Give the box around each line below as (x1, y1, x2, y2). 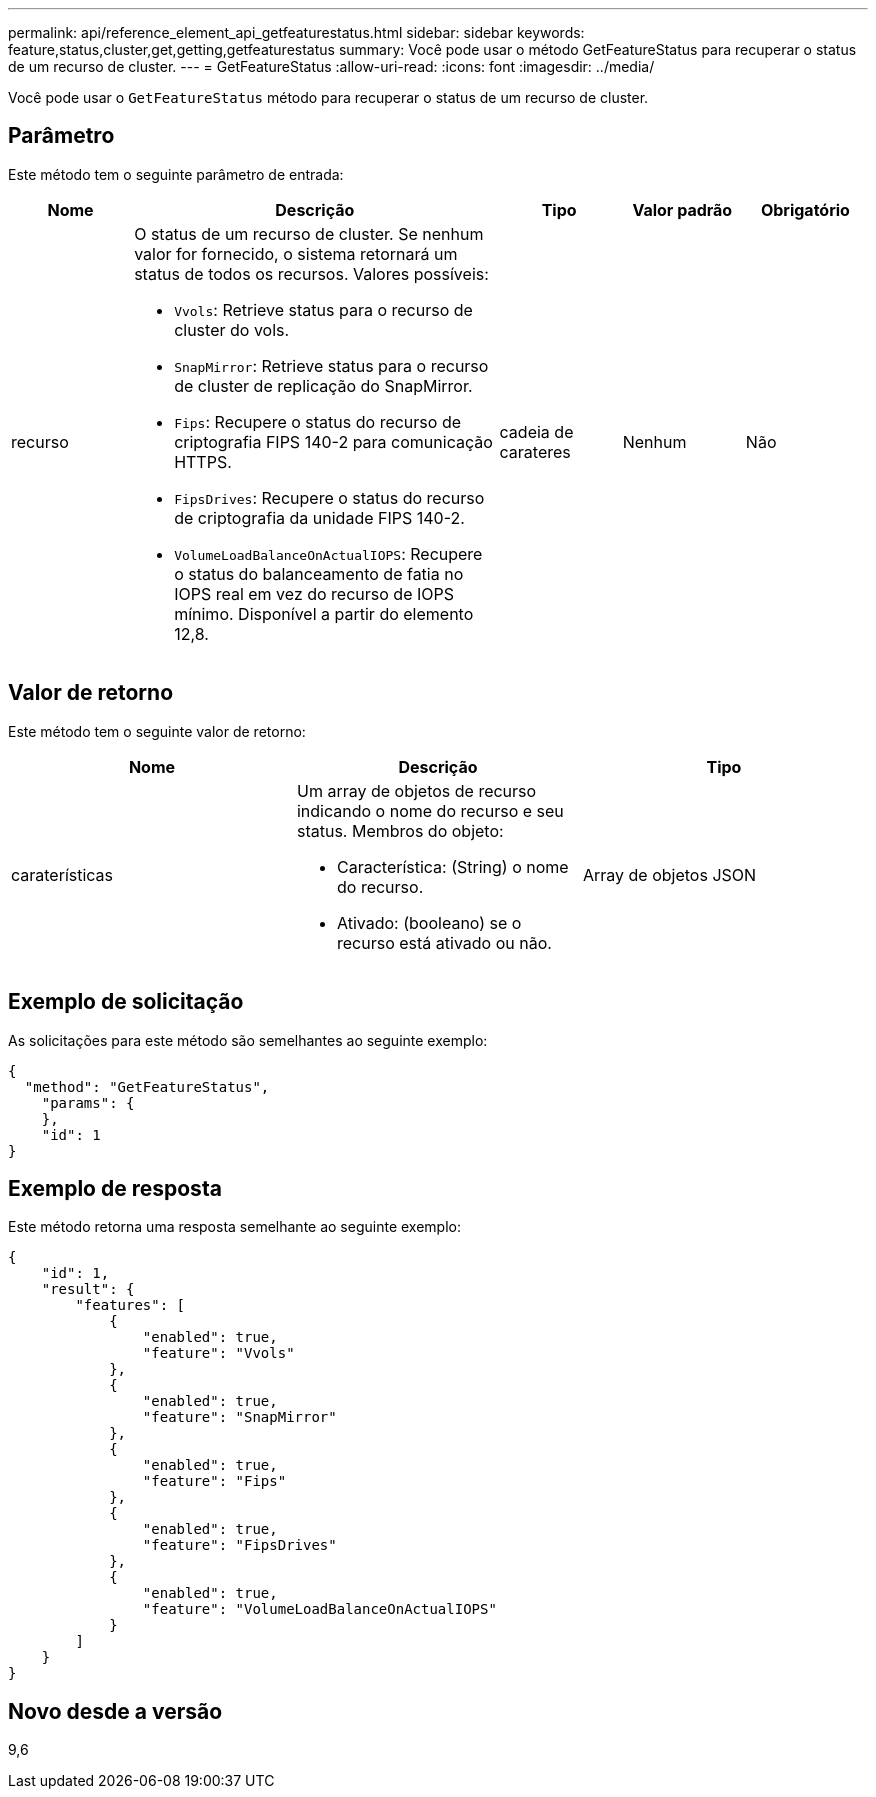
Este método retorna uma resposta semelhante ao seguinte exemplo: (8, 1218, 461, 1236)
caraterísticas (11, 864, 114, 885)
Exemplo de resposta (8, 1175, 222, 1201)
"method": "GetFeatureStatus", (24, 1078, 270, 1095)
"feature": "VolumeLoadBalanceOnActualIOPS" (142, 1601, 497, 1618)
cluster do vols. (174, 319, 290, 340)
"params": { (41, 1094, 135, 1111)
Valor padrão (632, 199, 733, 220)
